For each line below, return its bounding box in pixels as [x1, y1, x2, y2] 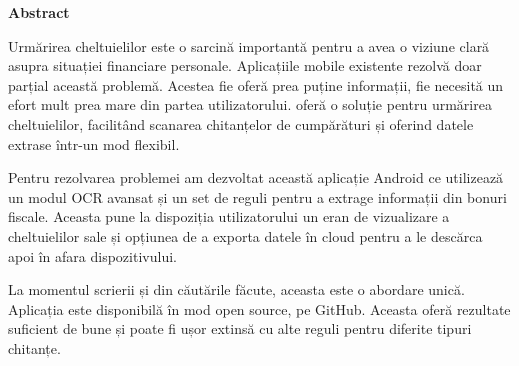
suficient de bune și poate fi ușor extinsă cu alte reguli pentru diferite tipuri [8, 318, 472, 339]
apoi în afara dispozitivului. [8, 245, 177, 266]
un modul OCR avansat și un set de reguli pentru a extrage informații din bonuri [8, 186, 507, 207]
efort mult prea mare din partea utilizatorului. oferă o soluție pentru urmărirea [8, 94, 492, 115]
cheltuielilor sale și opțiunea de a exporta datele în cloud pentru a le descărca [8, 225, 483, 246]
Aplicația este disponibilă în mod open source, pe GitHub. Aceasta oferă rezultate [8, 298, 511, 319]
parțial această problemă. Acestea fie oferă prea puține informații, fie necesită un [8, 74, 504, 95]
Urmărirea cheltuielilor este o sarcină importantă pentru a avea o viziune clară [8, 35, 490, 56]
